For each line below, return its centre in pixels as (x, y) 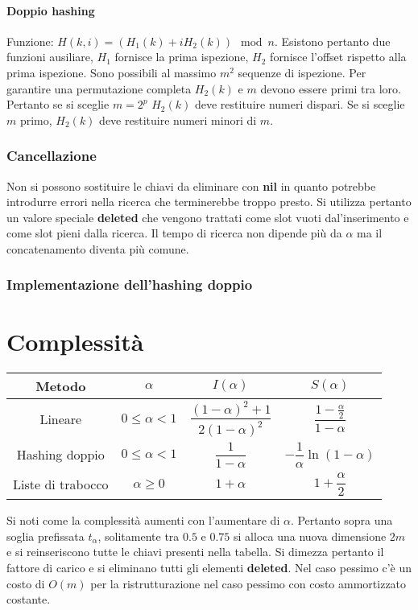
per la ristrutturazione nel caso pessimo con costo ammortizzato (248, 583)
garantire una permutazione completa (99, 88)
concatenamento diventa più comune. (98, 248)
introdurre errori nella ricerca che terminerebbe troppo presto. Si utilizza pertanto (209, 202)
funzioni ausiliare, (50, 57)
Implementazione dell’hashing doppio (130, 284)
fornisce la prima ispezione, (182, 57)
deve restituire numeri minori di (178, 120)
